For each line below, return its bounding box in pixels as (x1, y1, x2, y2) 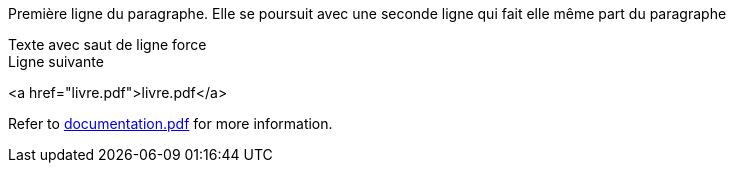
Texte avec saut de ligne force (8, 36, 207, 53)
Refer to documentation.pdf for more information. (8, 115, 333, 132)
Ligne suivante (8, 53, 104, 70)
